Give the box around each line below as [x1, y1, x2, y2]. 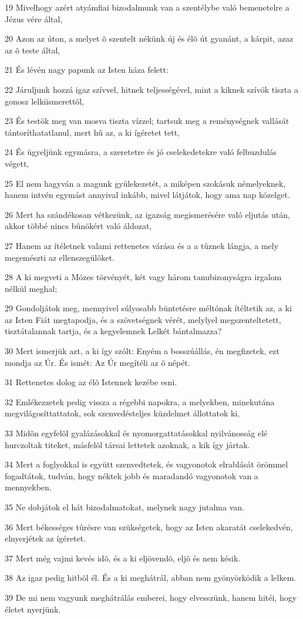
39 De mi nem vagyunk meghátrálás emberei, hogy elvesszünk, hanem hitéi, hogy [5, 591, 297, 603]
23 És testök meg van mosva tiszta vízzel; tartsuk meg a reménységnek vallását [5, 115, 289, 127]
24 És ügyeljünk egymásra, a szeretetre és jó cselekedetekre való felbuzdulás [5, 146, 277, 158]
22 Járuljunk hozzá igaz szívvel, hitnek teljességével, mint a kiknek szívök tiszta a [5, 83, 298, 95]
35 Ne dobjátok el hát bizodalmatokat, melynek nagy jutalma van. [5, 501, 244, 513]
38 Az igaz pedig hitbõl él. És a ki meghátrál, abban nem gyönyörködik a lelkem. [5, 571, 297, 584]
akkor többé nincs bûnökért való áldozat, [5, 220, 152, 232]
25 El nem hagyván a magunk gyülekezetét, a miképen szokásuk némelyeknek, [5, 177, 286, 189]
